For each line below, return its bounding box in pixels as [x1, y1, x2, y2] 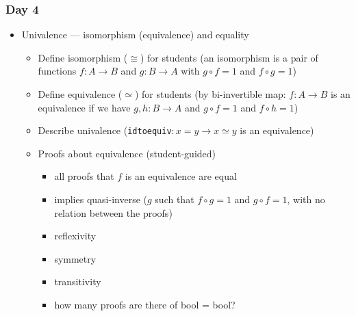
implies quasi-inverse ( [54, 192, 147, 207]
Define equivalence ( [38, 87, 123, 101]
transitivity [54, 274, 101, 289]
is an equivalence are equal [125, 169, 237, 183]
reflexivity [54, 228, 97, 243]
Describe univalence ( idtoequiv [38, 123, 172, 137]
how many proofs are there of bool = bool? [54, 298, 236, 311]
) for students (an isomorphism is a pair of [140, 50, 318, 64]
